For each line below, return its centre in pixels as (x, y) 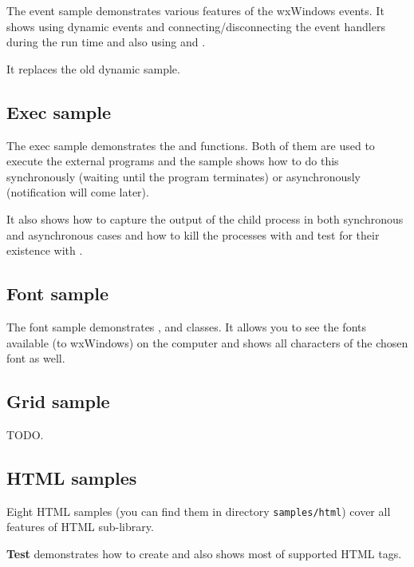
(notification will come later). (78, 192)
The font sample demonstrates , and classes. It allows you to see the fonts (186, 326)
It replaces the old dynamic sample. (93, 68)
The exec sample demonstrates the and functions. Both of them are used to (191, 145)
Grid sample (58, 401)
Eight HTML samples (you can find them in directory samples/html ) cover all (199, 511)
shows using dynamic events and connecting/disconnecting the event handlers (196, 26)
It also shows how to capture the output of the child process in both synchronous (205, 218)
